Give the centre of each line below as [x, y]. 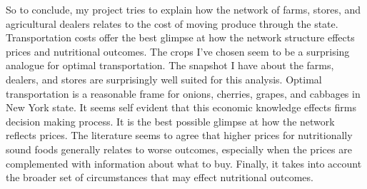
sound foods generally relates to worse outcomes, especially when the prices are [179, 149]
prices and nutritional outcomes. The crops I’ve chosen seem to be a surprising [178, 51]
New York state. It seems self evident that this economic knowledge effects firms [181, 107]
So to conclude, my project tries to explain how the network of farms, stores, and [183, 9]
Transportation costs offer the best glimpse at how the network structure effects [180, 37]
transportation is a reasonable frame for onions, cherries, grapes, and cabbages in [183, 93]
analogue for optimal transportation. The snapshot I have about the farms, [170, 65]
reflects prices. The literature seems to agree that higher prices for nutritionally [179, 135]
